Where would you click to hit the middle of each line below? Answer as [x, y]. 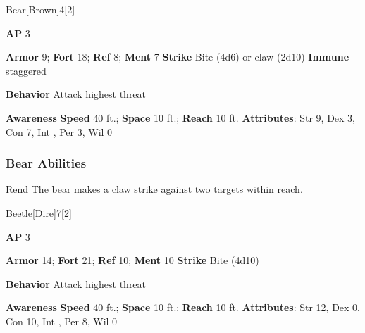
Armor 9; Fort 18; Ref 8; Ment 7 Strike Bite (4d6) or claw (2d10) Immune [178, 57]
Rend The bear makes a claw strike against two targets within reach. [154, 189]
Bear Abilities [46, 163]
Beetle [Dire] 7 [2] [39, 212]
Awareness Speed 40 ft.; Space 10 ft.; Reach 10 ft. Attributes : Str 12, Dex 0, [183, 307]
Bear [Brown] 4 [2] [41, 9]
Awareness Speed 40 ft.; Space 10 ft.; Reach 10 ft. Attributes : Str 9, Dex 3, [181, 117]
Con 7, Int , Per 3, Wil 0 [59, 131]
